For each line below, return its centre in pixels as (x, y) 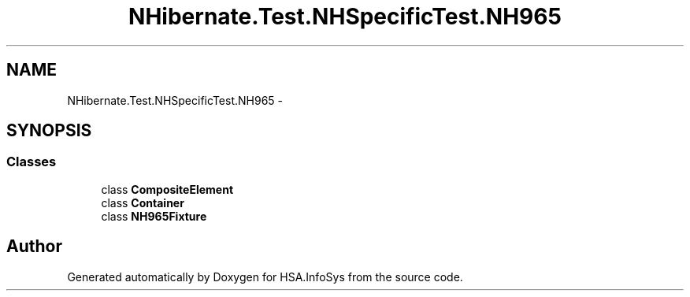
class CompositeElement (167, 189)
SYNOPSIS (49, 131)
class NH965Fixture (154, 216)
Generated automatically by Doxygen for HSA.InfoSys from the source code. (265, 277)
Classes (32, 162)
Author (34, 247)
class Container (143, 202)
